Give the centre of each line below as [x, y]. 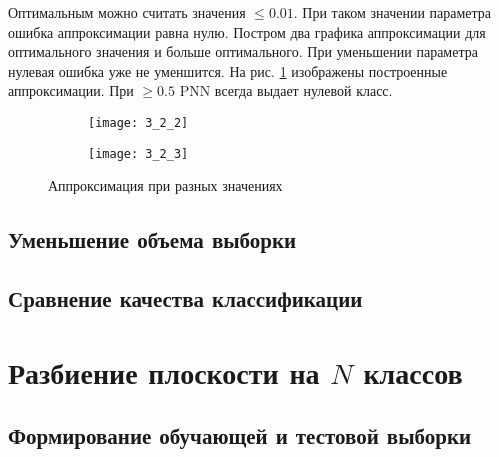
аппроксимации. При [71, 90]
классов [413, 371]
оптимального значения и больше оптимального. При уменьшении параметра [243, 51]
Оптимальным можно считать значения [127, 12]
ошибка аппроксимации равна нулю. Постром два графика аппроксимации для [247, 31]
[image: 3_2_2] [138, 122]
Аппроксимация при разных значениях [165, 185]
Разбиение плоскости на [164, 371]
